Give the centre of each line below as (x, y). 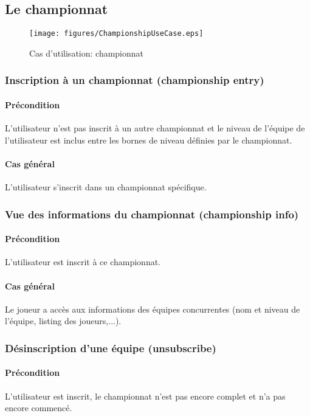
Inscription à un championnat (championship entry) (135, 80)
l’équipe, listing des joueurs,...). (63, 321)
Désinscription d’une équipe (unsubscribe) (111, 348)
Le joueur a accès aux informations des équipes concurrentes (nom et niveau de (153, 309)
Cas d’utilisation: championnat (87, 53)
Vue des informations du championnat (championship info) (152, 214)
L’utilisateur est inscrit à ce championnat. (83, 262)
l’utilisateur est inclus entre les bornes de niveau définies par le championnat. (149, 140)
